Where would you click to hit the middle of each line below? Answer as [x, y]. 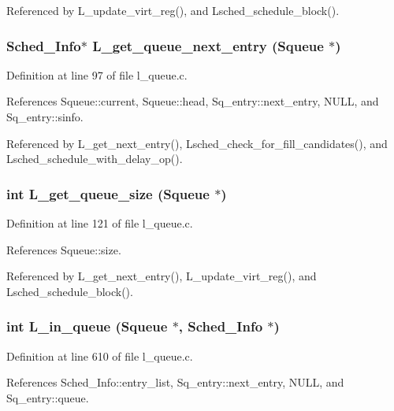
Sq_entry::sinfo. [45, 117]
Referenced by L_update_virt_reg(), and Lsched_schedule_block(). [173, 10]
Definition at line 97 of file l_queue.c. [97, 74]
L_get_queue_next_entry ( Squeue [208, 45]
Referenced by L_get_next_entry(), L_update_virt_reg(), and [162, 276]
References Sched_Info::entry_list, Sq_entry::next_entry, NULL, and [175, 382]
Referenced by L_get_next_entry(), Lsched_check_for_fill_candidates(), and [197, 143]
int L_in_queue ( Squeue [87, 326]
